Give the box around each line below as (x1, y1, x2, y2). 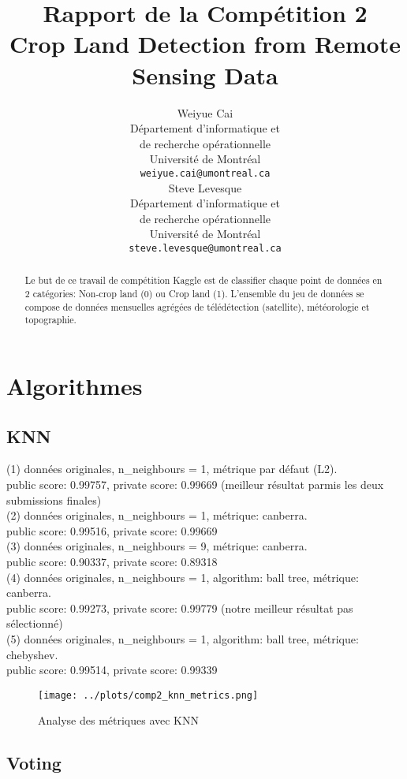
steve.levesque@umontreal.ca (129, 242, 282, 254)
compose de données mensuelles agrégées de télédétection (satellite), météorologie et (24, 300, 370, 313)
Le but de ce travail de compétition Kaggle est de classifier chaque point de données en (24, 274, 383, 287)
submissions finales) (6, 491, 102, 508)
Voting (6, 751, 62, 775)
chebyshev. (6, 646, 58, 662)
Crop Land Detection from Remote (9, 28, 401, 60)
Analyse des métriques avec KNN (38, 712, 200, 729)
